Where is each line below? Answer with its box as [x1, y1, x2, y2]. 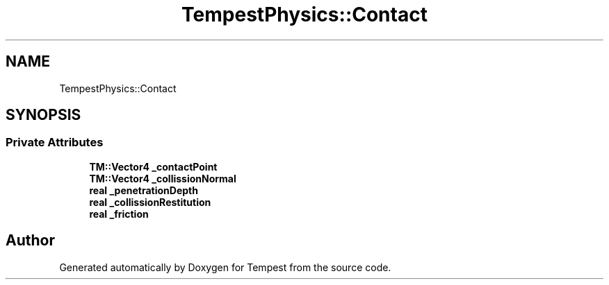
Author [6, 232, 55, 250]
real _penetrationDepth [89, 184, 198, 196]
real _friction [89, 207, 149, 220]
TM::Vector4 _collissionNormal [89, 172, 236, 184]
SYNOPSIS [6, 106, 81, 124]
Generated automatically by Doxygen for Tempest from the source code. [59, 261, 391, 273]
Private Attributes [6, 135, 104, 150]
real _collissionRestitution [89, 196, 211, 208]
